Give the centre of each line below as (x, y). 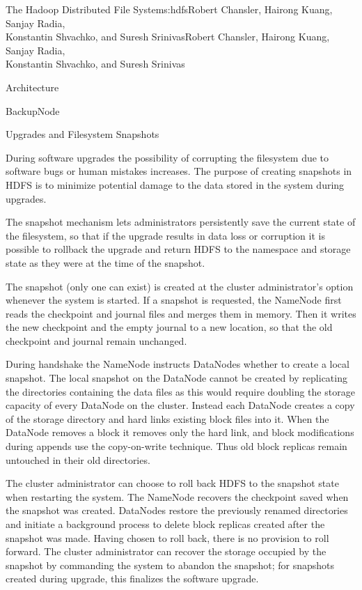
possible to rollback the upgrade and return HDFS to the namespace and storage (178, 249)
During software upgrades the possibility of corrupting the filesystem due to (167, 157)
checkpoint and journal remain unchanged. (96, 340)
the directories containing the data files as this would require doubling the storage (180, 391)
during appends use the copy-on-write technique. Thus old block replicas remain (176, 446)
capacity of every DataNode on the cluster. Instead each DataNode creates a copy (180, 405)
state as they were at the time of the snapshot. (105, 262)
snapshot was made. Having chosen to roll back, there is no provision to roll (167, 537)
